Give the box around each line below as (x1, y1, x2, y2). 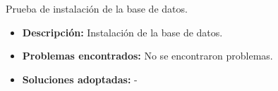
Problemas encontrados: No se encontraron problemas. (22, 48, 273, 63)
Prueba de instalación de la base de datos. (6, 1, 188, 15)
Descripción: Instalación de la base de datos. (22, 24, 223, 39)
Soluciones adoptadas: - (22, 71, 138, 86)
